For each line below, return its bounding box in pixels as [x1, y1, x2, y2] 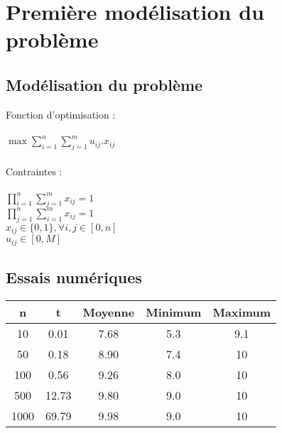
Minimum [146, 303, 202, 320]
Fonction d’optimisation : [6, 106, 116, 121]
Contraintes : [6, 163, 63, 178]
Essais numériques [6, 265, 142, 287]
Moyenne [82, 303, 135, 320]
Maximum [212, 303, 271, 320]
